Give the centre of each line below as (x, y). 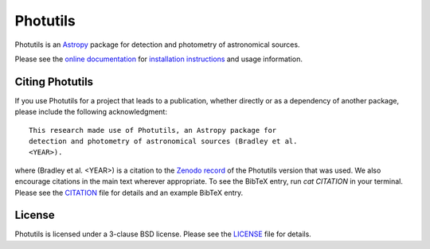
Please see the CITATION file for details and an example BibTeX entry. (129, 193)
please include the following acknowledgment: (91, 112)
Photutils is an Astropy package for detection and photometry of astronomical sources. (157, 45)
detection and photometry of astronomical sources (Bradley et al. (163, 142)
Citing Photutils (54, 82)
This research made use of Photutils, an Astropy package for (153, 130)
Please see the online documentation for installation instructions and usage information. (158, 59)
